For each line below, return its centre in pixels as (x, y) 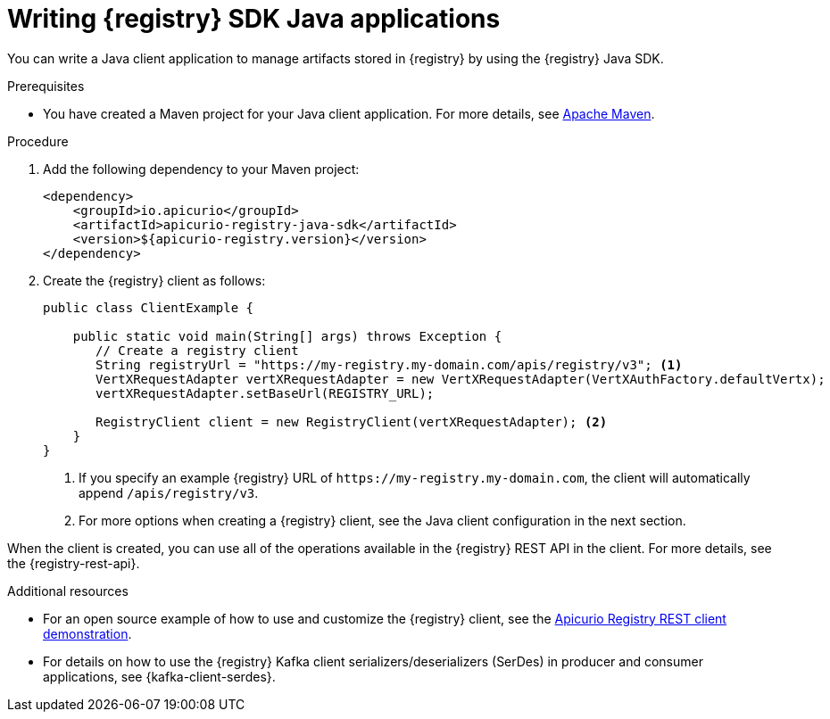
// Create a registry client (197, 350)
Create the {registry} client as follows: (154, 280)
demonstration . (87, 633)
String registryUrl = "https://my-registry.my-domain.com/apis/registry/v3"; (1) (389, 364)
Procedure (38, 141)
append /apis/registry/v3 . (169, 492)
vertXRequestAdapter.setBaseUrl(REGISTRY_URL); (265, 393)
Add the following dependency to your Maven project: (201, 169)
